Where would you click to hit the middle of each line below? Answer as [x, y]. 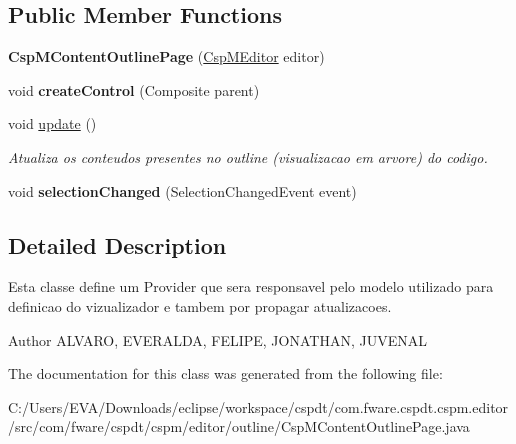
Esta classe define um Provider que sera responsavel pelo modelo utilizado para [251, 286]
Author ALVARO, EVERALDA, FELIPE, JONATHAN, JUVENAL [217, 339]
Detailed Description [117, 244]
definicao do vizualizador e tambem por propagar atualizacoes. [200, 305]
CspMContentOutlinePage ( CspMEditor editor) [166, 56]
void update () [52, 123]
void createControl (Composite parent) [134, 89]
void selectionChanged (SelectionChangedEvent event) [182, 190]
